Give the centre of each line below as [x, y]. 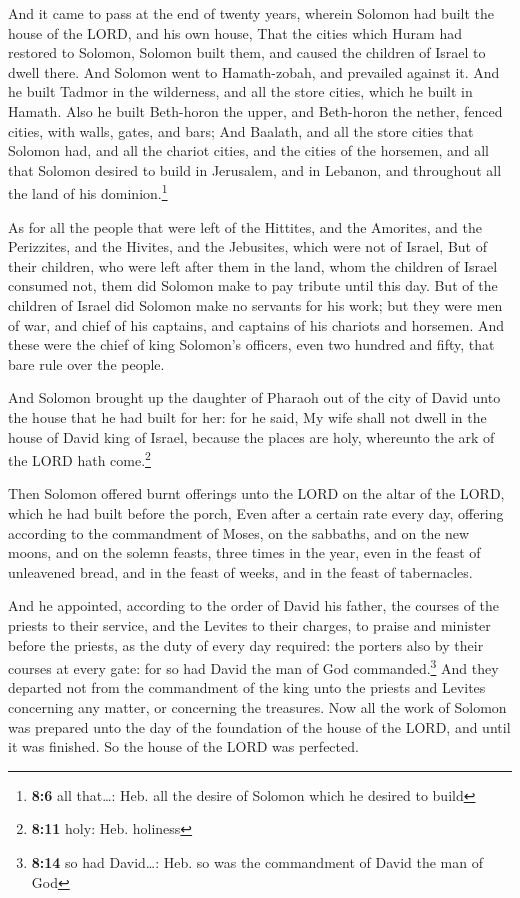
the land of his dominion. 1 [88, 191]
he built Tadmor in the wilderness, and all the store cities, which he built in [240, 91]
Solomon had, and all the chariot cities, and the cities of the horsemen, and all [248, 150]
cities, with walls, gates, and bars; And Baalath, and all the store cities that [241, 130]
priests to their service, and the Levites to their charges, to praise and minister [249, 624]
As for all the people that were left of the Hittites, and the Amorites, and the [245, 226]
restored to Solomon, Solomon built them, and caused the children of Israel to [247, 52]
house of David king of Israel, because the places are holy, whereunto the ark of [251, 436]
